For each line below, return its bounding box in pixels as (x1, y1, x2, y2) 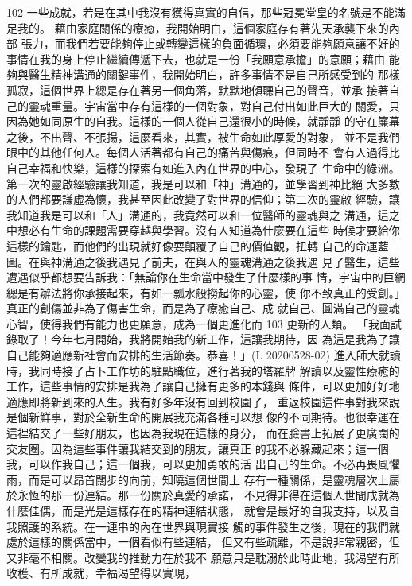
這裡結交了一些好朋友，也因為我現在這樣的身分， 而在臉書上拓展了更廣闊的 (6, 425, 400, 441)
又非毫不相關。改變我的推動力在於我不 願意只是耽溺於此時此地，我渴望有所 (6, 549, 400, 565)
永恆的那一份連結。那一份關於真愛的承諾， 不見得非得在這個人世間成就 (17, 487, 389, 503)
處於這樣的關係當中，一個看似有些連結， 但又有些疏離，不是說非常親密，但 (6, 534, 400, 550)
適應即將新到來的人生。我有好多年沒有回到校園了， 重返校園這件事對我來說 (6, 393, 400, 409)
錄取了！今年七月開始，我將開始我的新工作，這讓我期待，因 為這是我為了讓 (6, 331, 400, 347)
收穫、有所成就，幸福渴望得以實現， (6, 565, 196, 581)
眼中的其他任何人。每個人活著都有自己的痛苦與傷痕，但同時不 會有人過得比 (6, 144, 400, 161)
